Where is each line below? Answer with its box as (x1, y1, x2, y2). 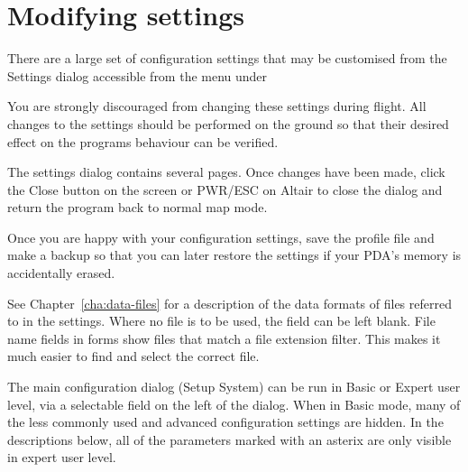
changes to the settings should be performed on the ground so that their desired (7, 114, 449, 133)
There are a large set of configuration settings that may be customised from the (7, 49, 447, 68)
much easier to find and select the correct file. (7, 347, 260, 366)
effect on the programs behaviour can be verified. (7, 132, 279, 151)
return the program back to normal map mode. (7, 198, 268, 217)
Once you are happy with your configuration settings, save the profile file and (7, 227, 435, 246)
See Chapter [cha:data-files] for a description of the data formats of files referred (7, 293, 452, 312)
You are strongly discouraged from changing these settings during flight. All (7, 97, 427, 116)
